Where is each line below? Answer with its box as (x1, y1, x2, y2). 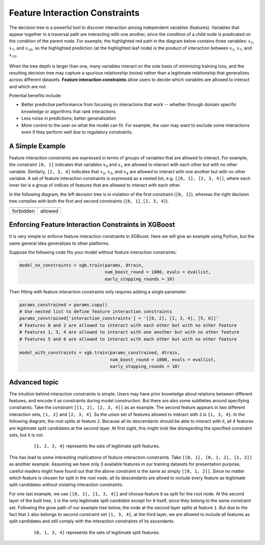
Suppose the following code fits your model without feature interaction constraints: (9, 249, 177, 255)
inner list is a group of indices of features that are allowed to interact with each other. (9, 182, 181, 188)
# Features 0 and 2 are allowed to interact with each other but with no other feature (19, 322, 237, 328)
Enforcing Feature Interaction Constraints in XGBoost (9, 221, 175, 229)
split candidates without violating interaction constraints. (9, 482, 124, 488)
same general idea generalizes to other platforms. (9, 240, 110, 246)
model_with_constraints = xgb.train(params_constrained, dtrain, (19, 350, 180, 356)
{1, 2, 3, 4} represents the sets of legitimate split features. (33, 443, 160, 449)
